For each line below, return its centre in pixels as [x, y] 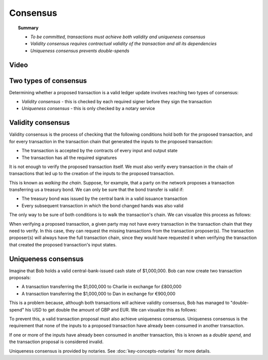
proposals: [20, 278]
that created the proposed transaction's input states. [63, 244]
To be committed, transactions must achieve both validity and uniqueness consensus [118, 37]
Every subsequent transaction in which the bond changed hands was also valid [102, 205]
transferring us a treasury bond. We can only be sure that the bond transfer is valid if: [96, 190]
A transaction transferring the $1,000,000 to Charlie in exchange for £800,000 [101, 287]
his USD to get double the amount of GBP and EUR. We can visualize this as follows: [111, 309]
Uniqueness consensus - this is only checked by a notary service [88, 109]
